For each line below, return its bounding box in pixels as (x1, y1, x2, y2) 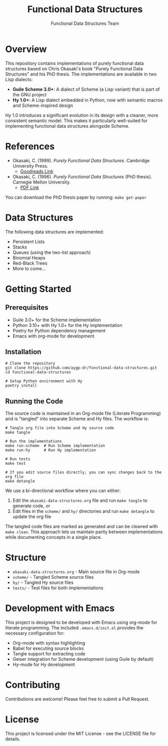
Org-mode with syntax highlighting (12, 640, 86, 646)
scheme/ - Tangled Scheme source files (12, 574, 94, 580)
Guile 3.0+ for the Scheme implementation (12, 317, 101, 323)
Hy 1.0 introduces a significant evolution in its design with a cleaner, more (5, 112, 158, 118)
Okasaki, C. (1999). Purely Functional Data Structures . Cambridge (12, 157, 150, 163)
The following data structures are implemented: (5, 229, 104, 235)
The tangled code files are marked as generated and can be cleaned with (5, 524, 158, 530)
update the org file (12, 513, 52, 520)
